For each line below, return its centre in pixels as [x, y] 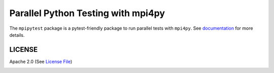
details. [17, 35]
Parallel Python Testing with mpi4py [87, 13]
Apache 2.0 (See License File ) [41, 61]
